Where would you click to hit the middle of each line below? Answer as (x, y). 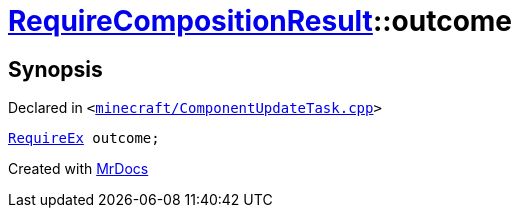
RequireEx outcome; (84, 138)
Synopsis (55, 69)
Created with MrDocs (78, 169)
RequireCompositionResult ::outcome (260, 21)
